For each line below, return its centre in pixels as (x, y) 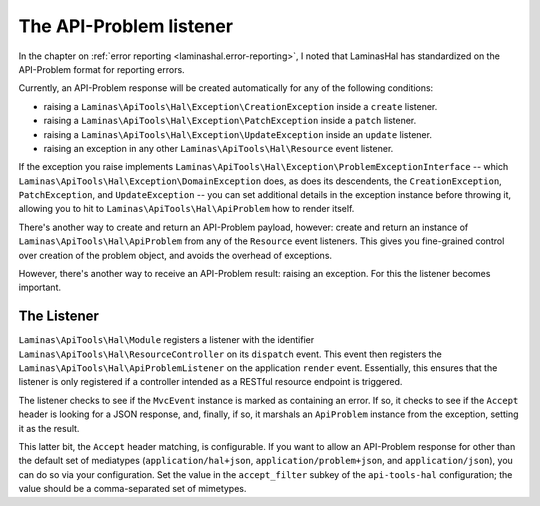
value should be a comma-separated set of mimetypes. (132, 489)
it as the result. (49, 428)
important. (40, 287)
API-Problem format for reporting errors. (101, 69)
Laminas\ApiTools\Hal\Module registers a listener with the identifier (166, 340)
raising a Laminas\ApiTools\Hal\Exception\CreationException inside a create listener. (240, 106)
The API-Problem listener (126, 26)
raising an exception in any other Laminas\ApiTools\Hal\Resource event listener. (218, 148)
